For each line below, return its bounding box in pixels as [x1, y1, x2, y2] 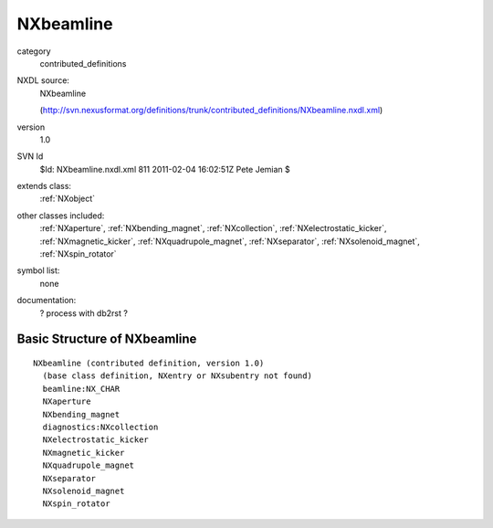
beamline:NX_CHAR [42, 384, 121, 394]
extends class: [16, 181, 72, 192]
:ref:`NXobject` [39, 193, 96, 205]
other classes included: [16, 210, 105, 221]
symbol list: [16, 265, 60, 276]
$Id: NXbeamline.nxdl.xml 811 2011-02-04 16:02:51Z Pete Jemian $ [39, 164, 291, 174]
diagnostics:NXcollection [42, 421, 159, 432]
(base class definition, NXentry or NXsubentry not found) [42, 371, 312, 381]
